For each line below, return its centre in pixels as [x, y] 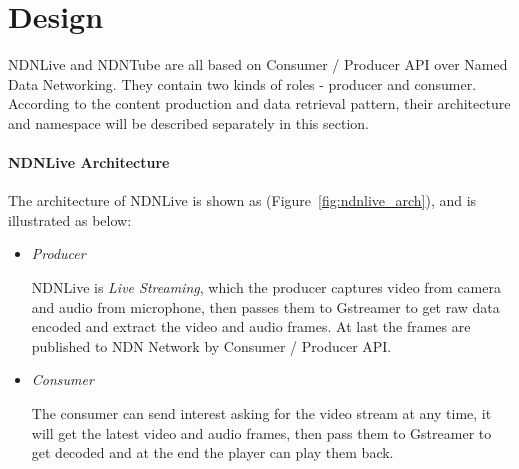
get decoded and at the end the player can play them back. [212, 452]
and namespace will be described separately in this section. [188, 122]
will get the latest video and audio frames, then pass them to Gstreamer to [261, 432]
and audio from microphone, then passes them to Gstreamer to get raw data [265, 306]
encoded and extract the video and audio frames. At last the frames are [251, 326]
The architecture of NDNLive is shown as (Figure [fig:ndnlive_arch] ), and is [242, 200]
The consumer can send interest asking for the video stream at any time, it [261, 413]
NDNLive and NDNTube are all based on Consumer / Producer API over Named [258, 64]
